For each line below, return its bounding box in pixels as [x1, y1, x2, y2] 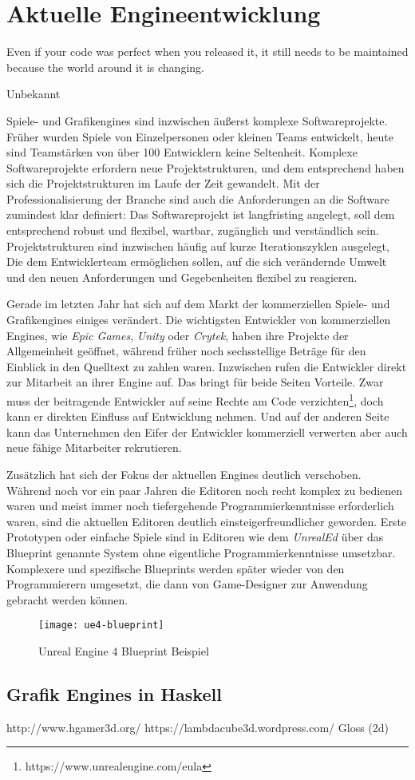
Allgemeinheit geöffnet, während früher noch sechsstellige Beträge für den [6, 342, 366, 359]
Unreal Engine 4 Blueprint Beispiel [38, 643, 209, 659]
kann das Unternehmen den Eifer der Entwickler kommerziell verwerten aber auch [6, 423, 408, 440]
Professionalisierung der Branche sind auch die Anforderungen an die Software [6, 190, 389, 207]
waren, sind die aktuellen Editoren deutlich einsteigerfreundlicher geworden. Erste [6, 513, 407, 529]
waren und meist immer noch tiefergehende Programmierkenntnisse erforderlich [6, 497, 394, 514]
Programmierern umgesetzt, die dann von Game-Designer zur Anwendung [6, 576, 368, 592]
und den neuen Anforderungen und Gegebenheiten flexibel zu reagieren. [6, 268, 358, 285]
